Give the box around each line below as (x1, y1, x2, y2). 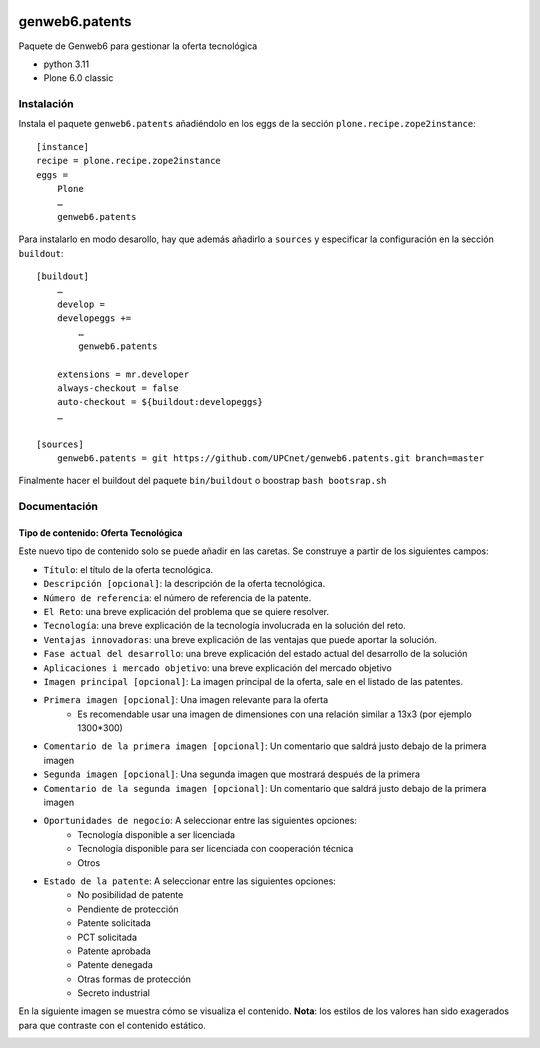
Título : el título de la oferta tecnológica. (43, 563, 214, 575)
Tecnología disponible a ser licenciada (77, 828, 235, 840)
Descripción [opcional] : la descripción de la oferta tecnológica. (43, 578, 326, 590)
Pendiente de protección (77, 903, 179, 915)
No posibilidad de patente (77, 889, 184, 901)
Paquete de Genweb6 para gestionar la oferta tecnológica (18, 40, 258, 52)
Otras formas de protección (77, 973, 192, 985)
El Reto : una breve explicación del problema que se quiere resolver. (43, 605, 330, 617)
